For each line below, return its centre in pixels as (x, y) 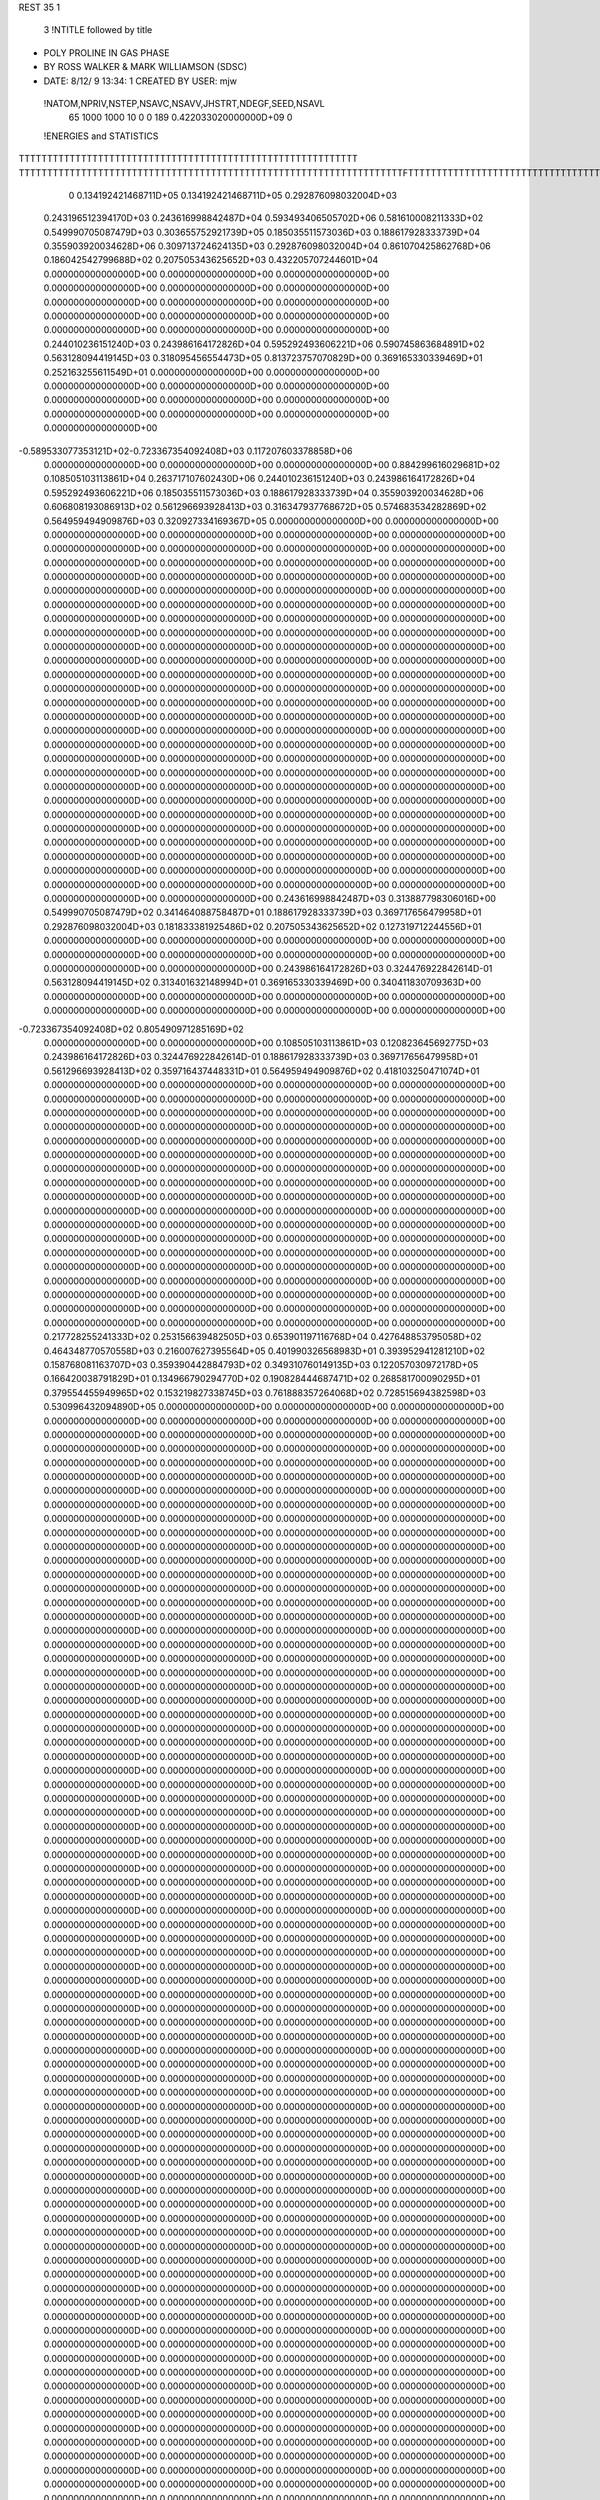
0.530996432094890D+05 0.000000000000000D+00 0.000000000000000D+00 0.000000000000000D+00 (274, 1407)
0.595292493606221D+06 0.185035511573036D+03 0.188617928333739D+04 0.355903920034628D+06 (263, 492)
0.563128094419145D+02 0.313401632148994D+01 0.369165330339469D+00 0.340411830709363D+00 (262, 982)
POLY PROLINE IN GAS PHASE (106, 52)
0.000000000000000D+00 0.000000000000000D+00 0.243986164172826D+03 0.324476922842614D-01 (268, 968)
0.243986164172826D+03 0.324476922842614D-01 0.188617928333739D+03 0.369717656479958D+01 (261, 1057)
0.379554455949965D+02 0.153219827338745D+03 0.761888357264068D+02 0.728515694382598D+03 (265, 1392)
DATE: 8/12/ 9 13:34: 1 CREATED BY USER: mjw (140, 81)
